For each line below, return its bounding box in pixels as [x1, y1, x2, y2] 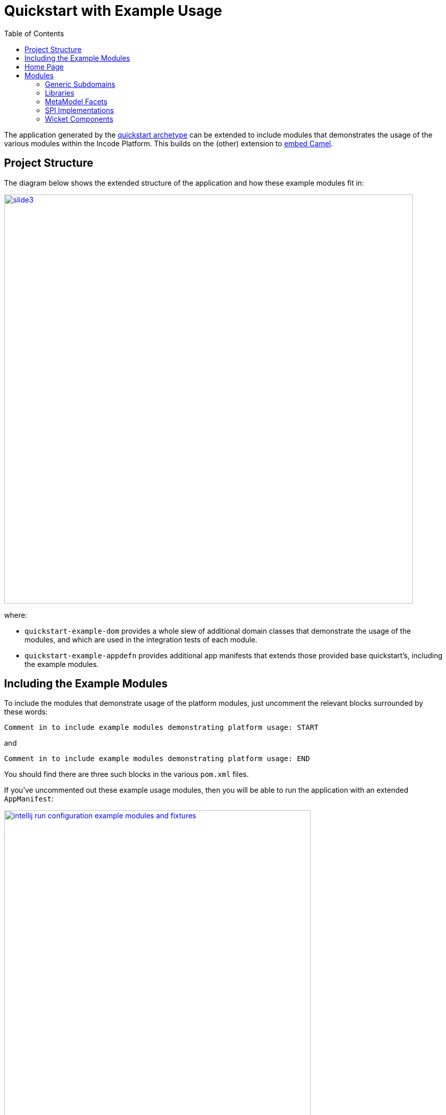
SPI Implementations [45, 105, 114, 115]
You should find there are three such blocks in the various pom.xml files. [4, 770, 249, 779]
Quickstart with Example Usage [4, 2, 222, 19]
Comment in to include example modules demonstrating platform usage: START [4, 723, 319, 732]
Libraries [45, 88, 75, 97]
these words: [4, 707, 48, 717]
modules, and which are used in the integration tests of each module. [25, 635, 257, 644]
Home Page [25, 62, 64, 71]
